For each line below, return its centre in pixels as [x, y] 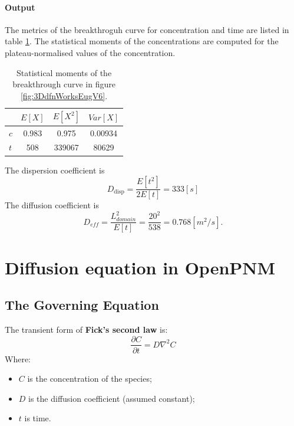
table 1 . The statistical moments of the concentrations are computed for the [142, 41]
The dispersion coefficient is [55, 170]
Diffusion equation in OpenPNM [140, 267]
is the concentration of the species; [90, 379]
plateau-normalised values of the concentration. [90, 52]
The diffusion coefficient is [52, 205]
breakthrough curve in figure [64, 84]
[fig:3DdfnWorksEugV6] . [64, 95]
